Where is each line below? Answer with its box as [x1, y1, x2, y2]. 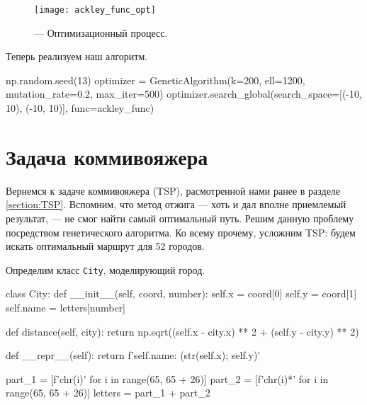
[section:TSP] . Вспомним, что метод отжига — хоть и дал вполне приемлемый [6, 197, 346, 212]
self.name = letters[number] [6, 300, 126, 314]
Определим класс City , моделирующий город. [6, 262, 205, 277]
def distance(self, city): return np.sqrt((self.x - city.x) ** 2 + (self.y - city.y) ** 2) [6, 324, 359, 338]
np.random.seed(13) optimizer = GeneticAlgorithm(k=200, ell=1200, [6, 72, 305, 87]
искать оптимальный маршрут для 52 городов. [6, 239, 205, 253]
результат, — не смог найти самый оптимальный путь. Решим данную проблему [6, 210, 354, 225]
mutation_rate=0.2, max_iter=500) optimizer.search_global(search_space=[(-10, [6, 86, 362, 101]
